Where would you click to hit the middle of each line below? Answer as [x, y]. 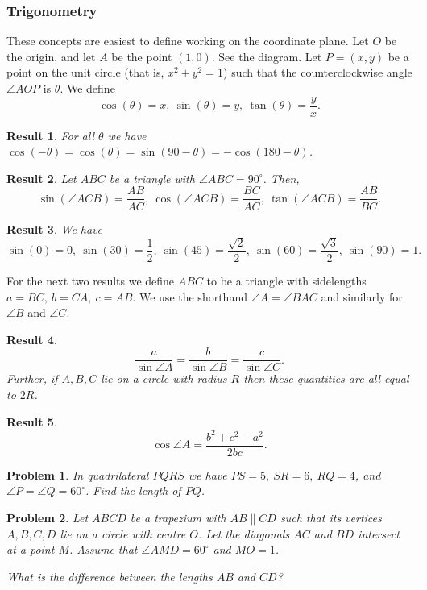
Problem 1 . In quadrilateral [78, 474]
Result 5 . [32, 421]
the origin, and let [51, 56]
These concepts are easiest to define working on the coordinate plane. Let [188, 41]
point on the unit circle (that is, [85, 72]
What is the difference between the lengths [110, 576]
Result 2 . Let [41, 178]
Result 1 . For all [51, 135]
